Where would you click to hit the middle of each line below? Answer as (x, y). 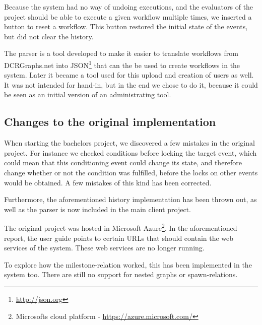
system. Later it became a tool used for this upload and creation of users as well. (129, 75)
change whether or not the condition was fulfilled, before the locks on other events (131, 172)
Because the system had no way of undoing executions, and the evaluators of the (129, 7)
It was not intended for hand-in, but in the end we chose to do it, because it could (131, 84)
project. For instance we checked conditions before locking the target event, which (130, 152)
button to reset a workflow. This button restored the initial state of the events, (126, 26)
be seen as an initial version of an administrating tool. (88, 94)
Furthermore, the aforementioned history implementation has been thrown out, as (130, 199)
